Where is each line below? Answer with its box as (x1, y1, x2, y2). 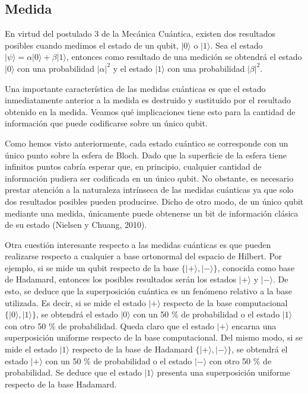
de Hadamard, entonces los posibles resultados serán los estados (5, 273, 237, 285)
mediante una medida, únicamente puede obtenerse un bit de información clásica (5, 206, 299, 219)
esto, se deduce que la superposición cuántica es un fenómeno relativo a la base (5, 285, 292, 297)
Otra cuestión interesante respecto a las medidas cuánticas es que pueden (5, 238, 271, 250)
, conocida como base (217, 261, 295, 274)
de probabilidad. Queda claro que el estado (58, 319, 214, 332)
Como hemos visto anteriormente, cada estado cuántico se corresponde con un (5, 136, 288, 149)
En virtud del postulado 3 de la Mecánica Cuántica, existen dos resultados (5, 27, 276, 40)
